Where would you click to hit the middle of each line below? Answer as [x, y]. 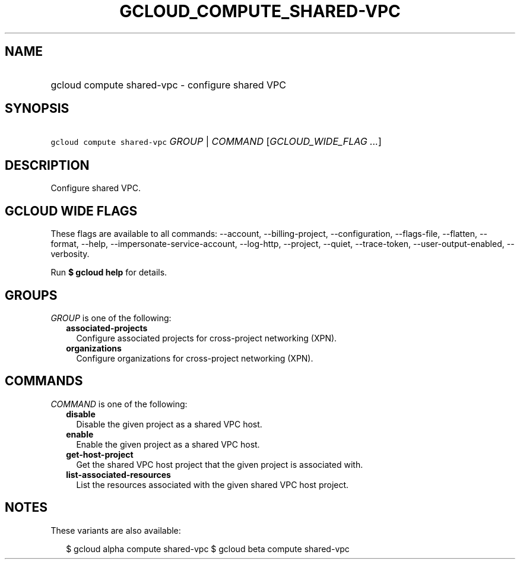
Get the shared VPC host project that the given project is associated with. [220, 464]
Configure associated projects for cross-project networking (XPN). [207, 338]
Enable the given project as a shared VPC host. [168, 444]
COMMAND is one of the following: [119, 404]
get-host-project [100, 454]
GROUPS [31, 295]
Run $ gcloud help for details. [109, 273]
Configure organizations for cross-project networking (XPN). [195, 358]
